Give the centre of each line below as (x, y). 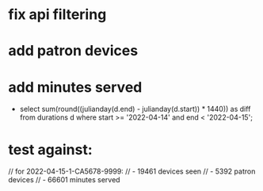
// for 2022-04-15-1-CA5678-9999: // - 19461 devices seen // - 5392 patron (132, 171)
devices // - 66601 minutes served (64, 180)
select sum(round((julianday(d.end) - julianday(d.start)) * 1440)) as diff (135, 109)
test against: (50, 149)
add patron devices (73, 51)
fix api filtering (57, 15)
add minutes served (75, 87)
